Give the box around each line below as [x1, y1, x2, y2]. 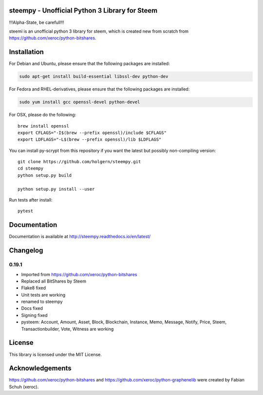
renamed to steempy [21, 299, 63, 304]
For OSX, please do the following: [9, 112, 76, 118]
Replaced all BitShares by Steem [21, 278, 86, 284]
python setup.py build [18, 172, 72, 178]
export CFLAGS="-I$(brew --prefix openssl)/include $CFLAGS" [18, 130, 167, 135]
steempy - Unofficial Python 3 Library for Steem [9, 6, 158, 15]
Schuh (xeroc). [9, 384, 39, 390]
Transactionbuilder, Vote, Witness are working [21, 326, 114, 332]
